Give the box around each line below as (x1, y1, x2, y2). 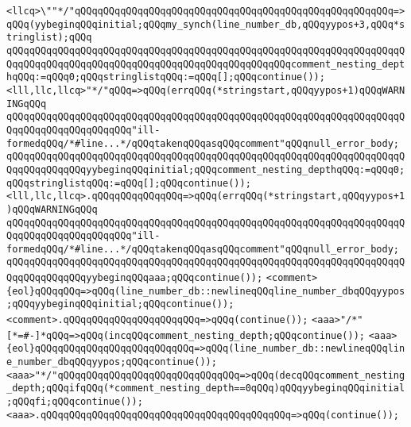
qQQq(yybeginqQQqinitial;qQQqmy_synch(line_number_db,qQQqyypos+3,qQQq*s (6, 18, 405, 30)
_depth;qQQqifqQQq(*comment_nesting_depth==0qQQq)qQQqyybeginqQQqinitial (6, 383, 405, 394)
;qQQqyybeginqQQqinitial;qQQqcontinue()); (6, 298, 235, 310)
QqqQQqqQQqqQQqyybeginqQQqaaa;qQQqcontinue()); (6, 272, 263, 284)
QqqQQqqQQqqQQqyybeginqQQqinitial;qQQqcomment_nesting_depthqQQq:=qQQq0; (6, 163, 405, 175)
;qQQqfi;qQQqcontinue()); (6, 396, 143, 408)
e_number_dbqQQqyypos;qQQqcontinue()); (6, 356, 217, 368)
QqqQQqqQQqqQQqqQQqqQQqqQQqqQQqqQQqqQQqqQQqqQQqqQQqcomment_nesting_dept (6, 58, 405, 70)
